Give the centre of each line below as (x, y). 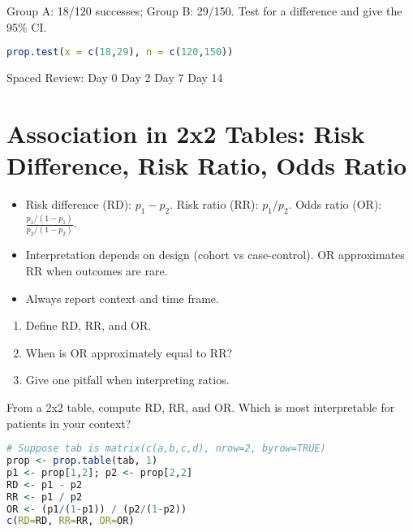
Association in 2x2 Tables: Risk (186, 133)
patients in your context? (69, 423)
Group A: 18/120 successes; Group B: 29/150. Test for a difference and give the (204, 11)
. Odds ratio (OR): (335, 203)
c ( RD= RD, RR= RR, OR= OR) (71, 521)
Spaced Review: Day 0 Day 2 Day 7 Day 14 (115, 78)
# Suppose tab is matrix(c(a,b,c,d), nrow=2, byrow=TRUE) (166, 449)
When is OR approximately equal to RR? (129, 352)
